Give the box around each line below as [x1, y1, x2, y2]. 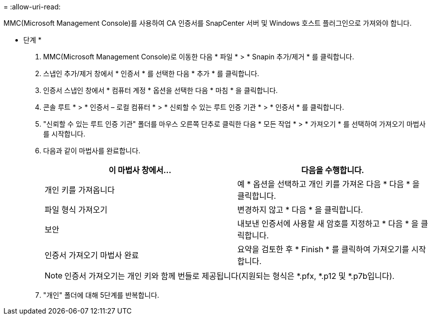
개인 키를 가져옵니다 [45, 185, 115, 195]
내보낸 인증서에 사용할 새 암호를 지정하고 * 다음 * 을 [237, 219, 419, 228]
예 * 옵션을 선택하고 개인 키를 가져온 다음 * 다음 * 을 [237, 179, 420, 189]
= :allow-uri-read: [3, 2, 61, 11]
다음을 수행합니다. [301, 165, 364, 175]
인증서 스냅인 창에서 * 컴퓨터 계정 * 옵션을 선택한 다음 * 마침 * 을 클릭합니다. [43, 86, 278, 94]
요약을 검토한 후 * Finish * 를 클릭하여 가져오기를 [237, 244, 409, 254]
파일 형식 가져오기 [45, 205, 108, 215]
